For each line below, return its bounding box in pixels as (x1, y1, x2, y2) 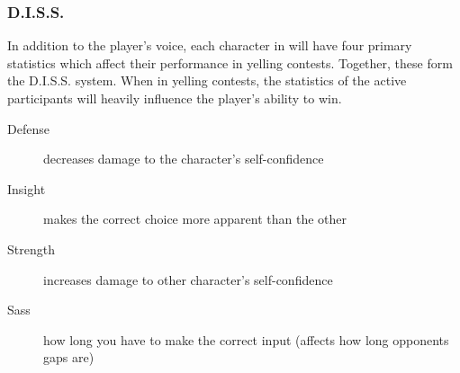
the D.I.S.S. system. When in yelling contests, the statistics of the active (7, 71, 407, 90)
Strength (7, 239, 55, 258)
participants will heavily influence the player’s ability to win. (7, 89, 342, 107)
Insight (7, 179, 46, 198)
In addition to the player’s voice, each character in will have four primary (7, 36, 412, 55)
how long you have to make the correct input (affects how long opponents (43, 330, 449, 349)
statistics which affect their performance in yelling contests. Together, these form (7, 53, 453, 72)
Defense (7, 119, 50, 138)
